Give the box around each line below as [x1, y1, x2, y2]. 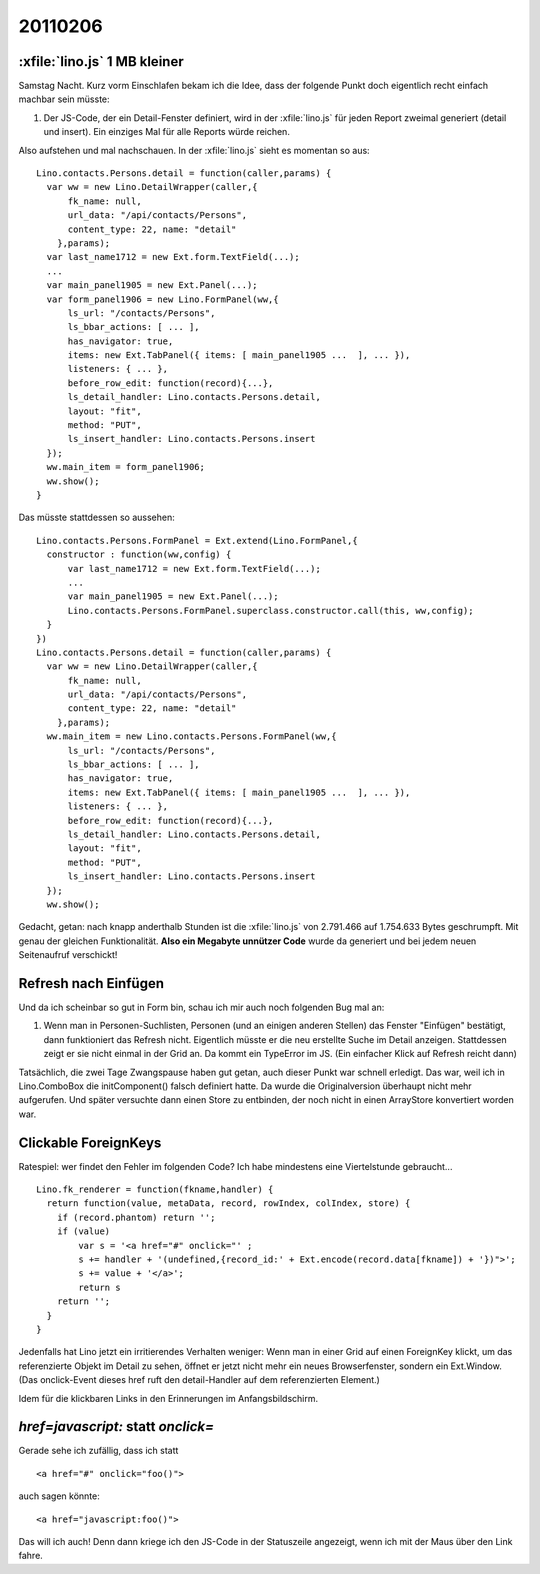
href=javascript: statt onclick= [18, 1418, 215, 1435]
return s [78, 1281, 121, 1293]
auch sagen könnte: [18, 1490, 100, 1502]
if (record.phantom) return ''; [56, 1211, 216, 1223]
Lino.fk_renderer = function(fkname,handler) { [36, 1184, 274, 1195]
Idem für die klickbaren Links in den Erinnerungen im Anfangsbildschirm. [18, 1392, 319, 1404]
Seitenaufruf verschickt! [18, 949, 118, 961]
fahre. [18, 1550, 44, 1562]
